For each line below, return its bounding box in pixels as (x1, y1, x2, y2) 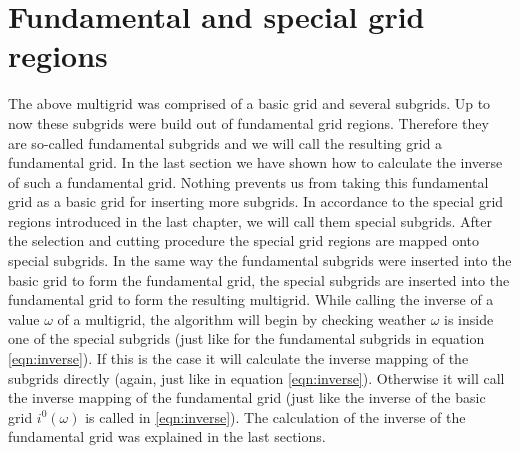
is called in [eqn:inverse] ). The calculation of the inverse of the (85, 406, 466, 427)
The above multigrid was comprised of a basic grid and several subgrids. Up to (8, 93, 491, 114)
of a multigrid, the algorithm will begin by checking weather (57, 308, 426, 329)
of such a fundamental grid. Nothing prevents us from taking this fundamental (8, 171, 489, 192)
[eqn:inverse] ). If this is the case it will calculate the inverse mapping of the (8, 348, 469, 369)
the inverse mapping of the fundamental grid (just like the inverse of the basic (8, 387, 486, 408)
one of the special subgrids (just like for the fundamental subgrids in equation (8, 328, 485, 349)
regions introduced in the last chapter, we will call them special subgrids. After (8, 210, 492, 231)
